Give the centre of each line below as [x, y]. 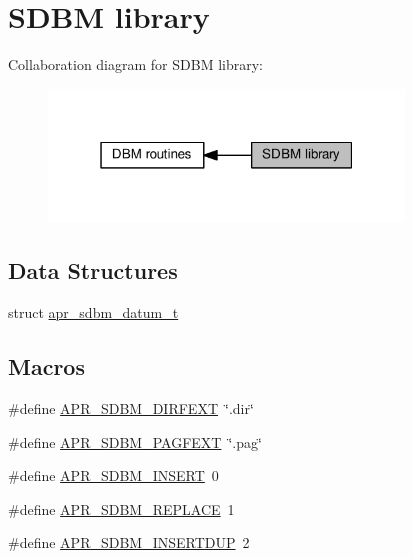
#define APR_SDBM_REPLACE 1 [121, 508]
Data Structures [93, 270]
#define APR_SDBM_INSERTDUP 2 [129, 542]
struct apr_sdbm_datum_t [93, 312]
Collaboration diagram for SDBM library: [135, 64]
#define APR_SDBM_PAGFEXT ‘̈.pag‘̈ [135, 441]
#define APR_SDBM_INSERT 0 [113, 475]
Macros [46, 366]
